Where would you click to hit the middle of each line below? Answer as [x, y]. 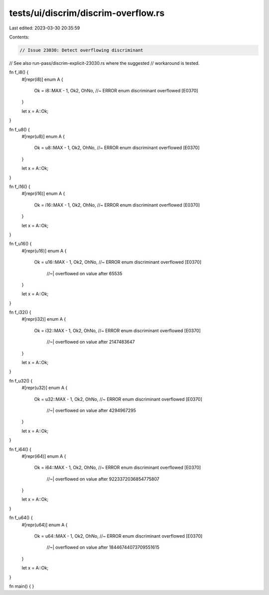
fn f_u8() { [19, 129]
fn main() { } [22, 586]
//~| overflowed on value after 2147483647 [91, 342]
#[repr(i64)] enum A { [44, 456]
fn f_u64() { [21, 518]
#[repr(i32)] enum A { [44, 319]
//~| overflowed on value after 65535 [84, 273]
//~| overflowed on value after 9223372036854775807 [103, 479]
